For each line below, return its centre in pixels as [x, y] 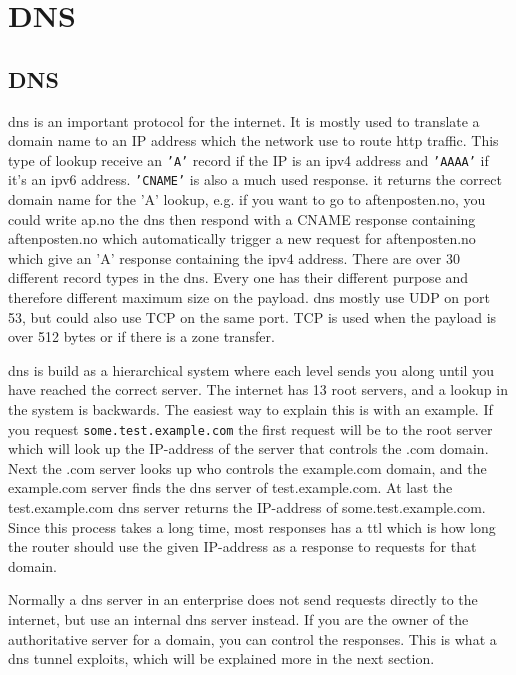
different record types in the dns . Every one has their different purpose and [238, 277]
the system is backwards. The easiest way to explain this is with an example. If [250, 409]
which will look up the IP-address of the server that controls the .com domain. [248, 448]
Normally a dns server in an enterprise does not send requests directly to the [243, 599]
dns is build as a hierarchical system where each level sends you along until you [251, 369]
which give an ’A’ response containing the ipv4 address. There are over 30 [234, 257]
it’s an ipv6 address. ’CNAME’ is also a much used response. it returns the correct [255, 179]
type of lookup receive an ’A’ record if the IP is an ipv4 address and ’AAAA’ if [248, 159]
